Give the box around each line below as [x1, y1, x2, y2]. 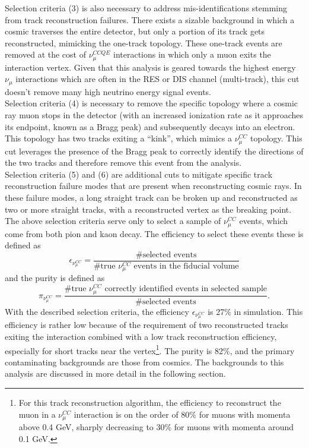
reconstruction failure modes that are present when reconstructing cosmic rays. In [5, 179, 302, 192]
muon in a [18, 408, 56, 420]
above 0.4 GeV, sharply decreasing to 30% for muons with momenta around [18, 421, 294, 433]
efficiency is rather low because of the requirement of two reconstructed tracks [5, 318, 288, 331]
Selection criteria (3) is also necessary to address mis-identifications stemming [5, 2, 288, 14]
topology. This [250, 132, 302, 144]
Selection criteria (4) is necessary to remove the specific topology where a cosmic [5, 97, 298, 109]
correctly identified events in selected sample [104, 285, 267, 294]
